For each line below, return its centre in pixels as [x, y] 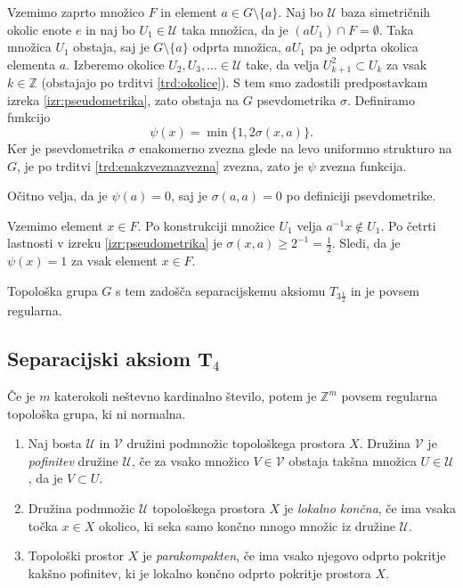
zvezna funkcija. [363, 165]
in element [189, 12]
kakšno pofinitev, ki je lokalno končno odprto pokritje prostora [199, 572]
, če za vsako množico [190, 460]
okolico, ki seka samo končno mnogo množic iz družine [247, 525]
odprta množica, [237, 47]
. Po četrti [408, 225]
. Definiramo [381, 99]
